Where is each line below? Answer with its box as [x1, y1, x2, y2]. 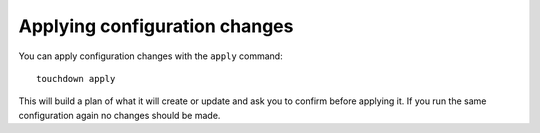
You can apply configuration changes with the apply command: [18, 50, 284, 62]
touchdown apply [36, 73, 116, 84]
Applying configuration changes [18, 15, 294, 37]
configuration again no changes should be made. [18, 109, 221, 121]
